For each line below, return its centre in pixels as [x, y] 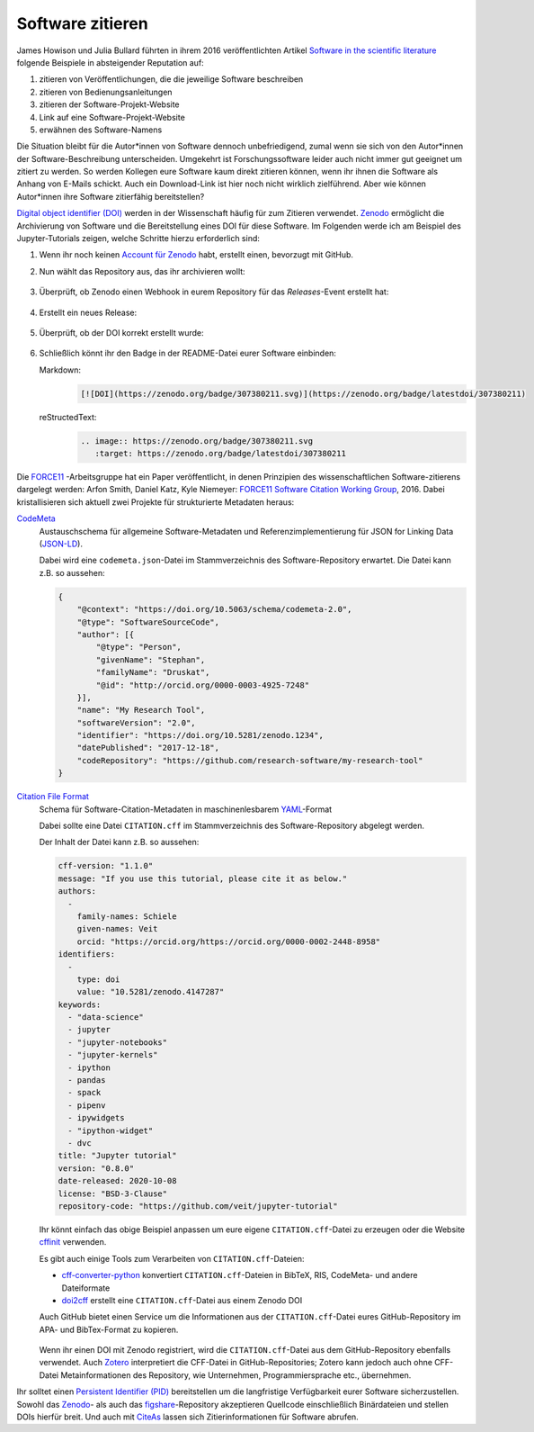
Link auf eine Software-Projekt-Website [112, 117]
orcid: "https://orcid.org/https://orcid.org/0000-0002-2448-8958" [229, 941]
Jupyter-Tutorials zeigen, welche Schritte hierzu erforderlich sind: [138, 239]
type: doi [98, 979]
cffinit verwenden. [73, 1242]
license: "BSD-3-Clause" [113, 1193]
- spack [85, 1093]
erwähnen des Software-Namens [101, 130]
